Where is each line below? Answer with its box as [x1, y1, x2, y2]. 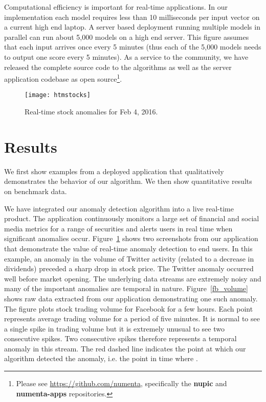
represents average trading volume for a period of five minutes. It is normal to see [4, 313, 260, 324]
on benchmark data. [4, 185, 67, 196]
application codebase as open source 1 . [4, 72, 122, 84]
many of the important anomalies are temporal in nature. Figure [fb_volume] [4, 283, 248, 294]
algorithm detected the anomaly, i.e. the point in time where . [4, 353, 198, 364]
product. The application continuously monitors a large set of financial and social [4, 213, 259, 224]
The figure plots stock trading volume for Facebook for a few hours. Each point [4, 303, 253, 314]
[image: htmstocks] [25, 91, 91, 99]
